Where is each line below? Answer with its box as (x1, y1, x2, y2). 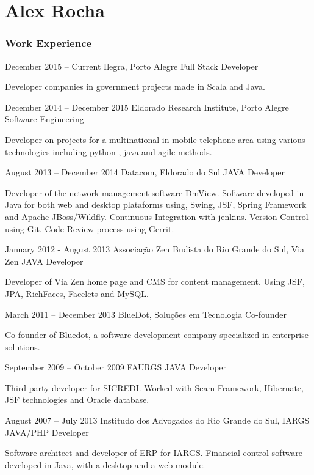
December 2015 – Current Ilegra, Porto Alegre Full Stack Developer (5, 59, 259, 72)
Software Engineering (5, 112, 84, 125)
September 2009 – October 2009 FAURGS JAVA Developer (5, 361, 227, 374)
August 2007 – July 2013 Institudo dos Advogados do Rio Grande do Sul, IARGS (5, 414, 310, 427)
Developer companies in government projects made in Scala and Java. (5, 80, 265, 93)
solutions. (5, 340, 40, 353)
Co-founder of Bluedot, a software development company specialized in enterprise (5, 328, 309, 341)
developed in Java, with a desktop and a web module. (5, 458, 205, 471)
